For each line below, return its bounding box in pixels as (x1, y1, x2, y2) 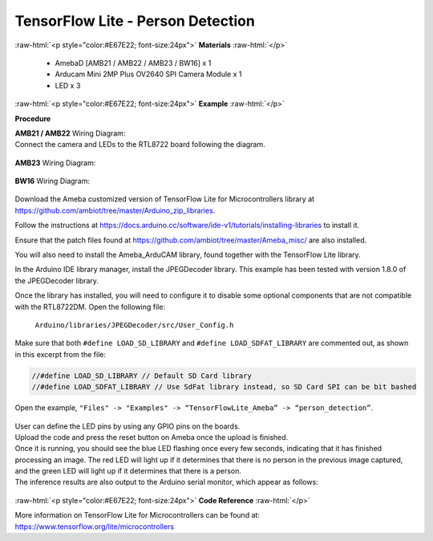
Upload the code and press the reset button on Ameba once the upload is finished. (14, 432, 289, 441)
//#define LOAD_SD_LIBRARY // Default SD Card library (31, 371, 252, 380)
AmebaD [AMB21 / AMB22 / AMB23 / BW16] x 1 (55, 58, 212, 67)
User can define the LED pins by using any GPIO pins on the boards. (14, 421, 241, 431)
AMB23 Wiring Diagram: (14, 157, 96, 168)
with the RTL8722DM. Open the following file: (14, 302, 166, 311)
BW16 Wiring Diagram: (14, 177, 91, 186)
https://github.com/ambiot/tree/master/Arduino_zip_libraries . (14, 205, 216, 215)
